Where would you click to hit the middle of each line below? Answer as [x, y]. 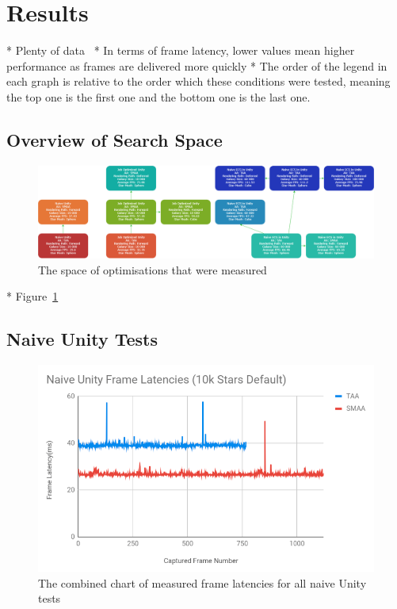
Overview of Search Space [115, 139]
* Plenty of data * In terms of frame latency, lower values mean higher [181, 50]
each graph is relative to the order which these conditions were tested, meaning [198, 81]
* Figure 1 [32, 296]
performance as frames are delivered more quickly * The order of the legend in [197, 65]
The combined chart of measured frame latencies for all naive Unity [202, 582]
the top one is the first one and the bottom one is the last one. [158, 96]
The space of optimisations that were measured [153, 269]
